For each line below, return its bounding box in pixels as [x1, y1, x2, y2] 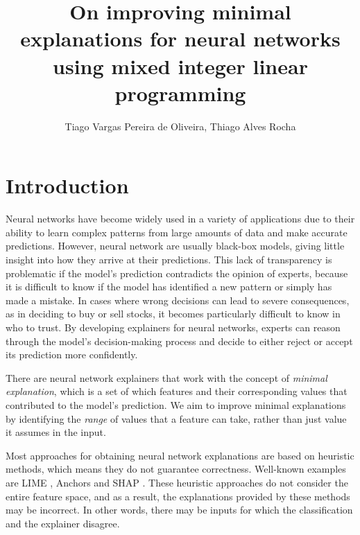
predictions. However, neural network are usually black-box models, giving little [6, 238, 345, 253]
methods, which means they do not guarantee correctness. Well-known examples [6, 462, 346, 476]
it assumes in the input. [6, 425, 106, 439]
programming [114, 78, 246, 107]
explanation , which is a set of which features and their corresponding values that [6, 384, 348, 398]
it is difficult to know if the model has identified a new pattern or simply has [6, 279, 332, 294]
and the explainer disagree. [6, 516, 120, 530]
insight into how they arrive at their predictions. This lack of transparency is [6, 252, 332, 266]
